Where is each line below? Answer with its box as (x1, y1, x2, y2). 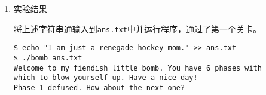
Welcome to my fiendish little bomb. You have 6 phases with (13, 63, 262, 72)
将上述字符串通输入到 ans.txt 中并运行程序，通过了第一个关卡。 (13, 22, 261, 35)
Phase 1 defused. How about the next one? (13, 83, 185, 92)
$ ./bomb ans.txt (13, 53, 82, 62)
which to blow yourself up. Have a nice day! (13, 73, 198, 82)
